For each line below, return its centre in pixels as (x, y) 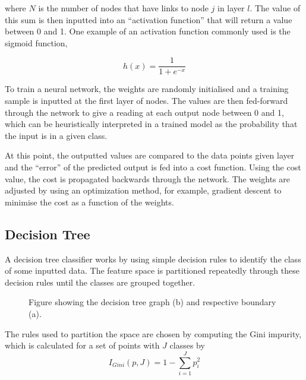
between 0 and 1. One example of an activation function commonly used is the (148, 31)
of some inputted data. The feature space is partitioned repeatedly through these (152, 270)
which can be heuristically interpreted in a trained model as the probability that (151, 124)
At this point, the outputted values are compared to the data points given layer (150, 155)
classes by (187, 345)
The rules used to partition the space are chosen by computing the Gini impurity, (153, 333)
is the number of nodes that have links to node (123, 8)
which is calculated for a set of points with (82, 345)
